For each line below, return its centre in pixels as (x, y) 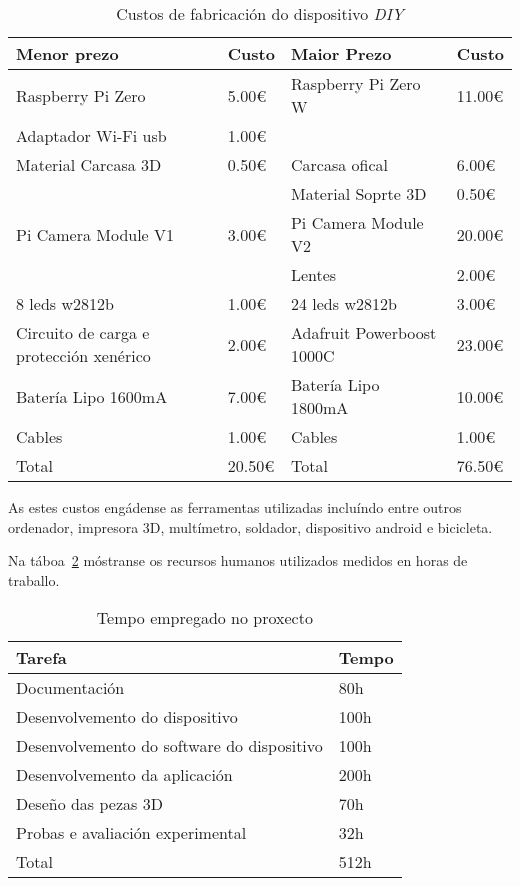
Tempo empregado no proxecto (204, 618)
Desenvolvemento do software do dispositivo (169, 746)
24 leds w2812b (343, 303)
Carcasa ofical (339, 164)
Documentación (70, 688)
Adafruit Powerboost (363, 332)
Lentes (313, 274)
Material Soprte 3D (358, 193)
